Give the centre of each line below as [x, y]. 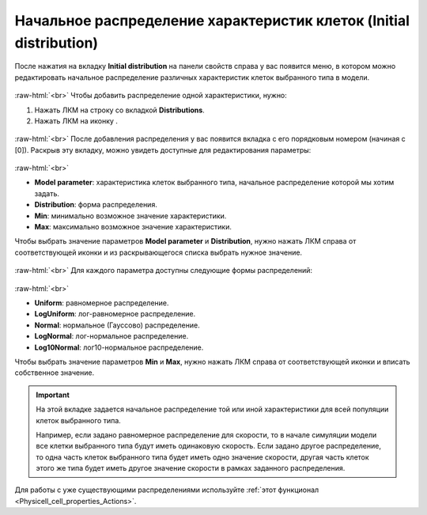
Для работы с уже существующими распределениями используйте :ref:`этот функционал [167, 490]
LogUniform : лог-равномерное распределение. [115, 314]
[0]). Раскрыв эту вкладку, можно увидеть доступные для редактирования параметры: [163, 150]
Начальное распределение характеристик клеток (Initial [212, 21]
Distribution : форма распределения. [96, 205]
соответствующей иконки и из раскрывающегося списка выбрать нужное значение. [159, 252]
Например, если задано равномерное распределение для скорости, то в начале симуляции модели [206, 434]
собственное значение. [55, 373]
